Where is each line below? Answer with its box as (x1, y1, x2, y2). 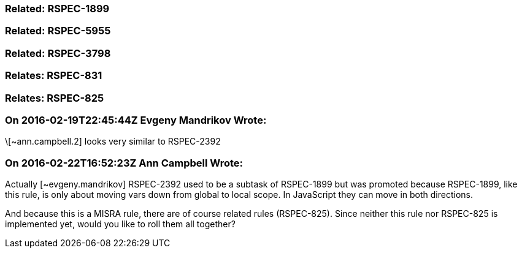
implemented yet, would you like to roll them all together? (5, 219, 236, 229)
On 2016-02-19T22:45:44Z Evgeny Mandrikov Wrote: (5, 113, 267, 126)
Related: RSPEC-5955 (5, 25, 111, 37)
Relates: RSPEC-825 (5, 91, 104, 104)
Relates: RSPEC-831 (5, 69, 102, 82)
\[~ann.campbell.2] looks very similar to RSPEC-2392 (5, 136, 221, 147)
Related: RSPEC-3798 (5, 47, 111, 59)
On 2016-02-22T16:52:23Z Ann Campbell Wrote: (5, 156, 244, 169)
